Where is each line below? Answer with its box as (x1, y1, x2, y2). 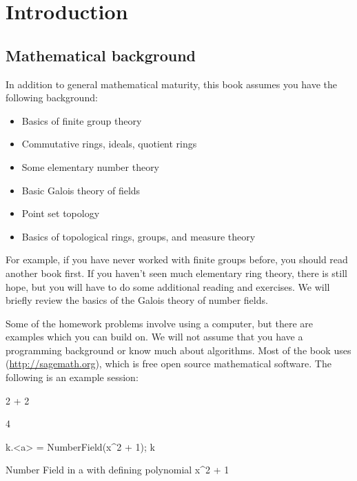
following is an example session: (6, 370, 139, 385)
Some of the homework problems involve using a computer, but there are (6, 316, 313, 330)
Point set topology (21, 206, 100, 221)
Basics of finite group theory (21, 113, 142, 127)
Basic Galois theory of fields (21, 183, 141, 197)
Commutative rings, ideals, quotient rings (21, 136, 197, 151)
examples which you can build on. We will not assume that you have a (6, 329, 303, 344)
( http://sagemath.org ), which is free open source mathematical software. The (6, 356, 331, 371)
